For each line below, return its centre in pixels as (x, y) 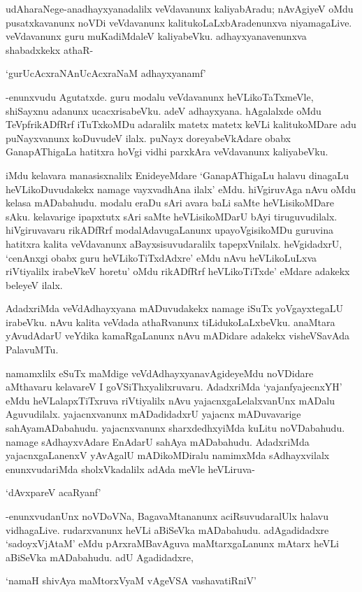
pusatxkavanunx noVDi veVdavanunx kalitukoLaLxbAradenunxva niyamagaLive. (179, 22)
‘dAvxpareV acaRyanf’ (53, 492)
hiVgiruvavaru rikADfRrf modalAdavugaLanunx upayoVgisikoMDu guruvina (170, 230)
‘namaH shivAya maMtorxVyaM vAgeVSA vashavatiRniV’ (131, 580)
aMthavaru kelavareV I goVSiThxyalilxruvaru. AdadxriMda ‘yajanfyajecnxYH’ (174, 387)
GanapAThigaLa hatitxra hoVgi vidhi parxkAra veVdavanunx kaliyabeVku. (167, 151)
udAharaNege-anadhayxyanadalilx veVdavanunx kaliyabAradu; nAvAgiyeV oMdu (180, 8)
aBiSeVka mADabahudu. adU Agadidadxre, (100, 557)
